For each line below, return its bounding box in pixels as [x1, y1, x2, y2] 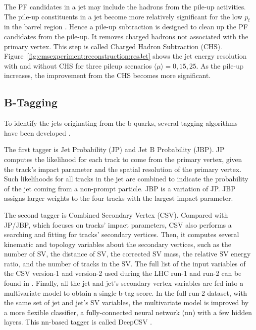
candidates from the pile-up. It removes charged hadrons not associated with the [4, 31, 249, 41]
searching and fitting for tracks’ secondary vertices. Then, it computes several [4, 229, 239, 240]
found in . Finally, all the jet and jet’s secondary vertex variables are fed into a [4, 278, 244, 288]
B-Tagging [4, 94, 58, 110]
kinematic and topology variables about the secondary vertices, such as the [4, 239, 231, 249]
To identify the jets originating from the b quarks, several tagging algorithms [4, 118, 238, 128]
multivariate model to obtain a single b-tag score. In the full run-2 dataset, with [4, 287, 247, 298]
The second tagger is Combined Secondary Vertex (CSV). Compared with [4, 209, 228, 220]
